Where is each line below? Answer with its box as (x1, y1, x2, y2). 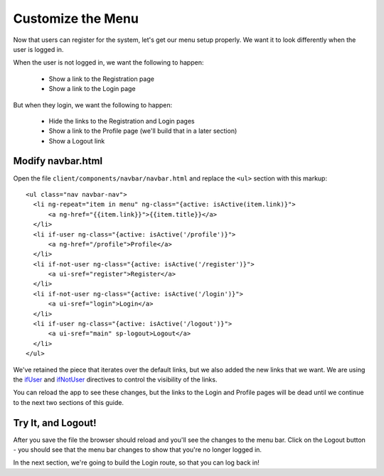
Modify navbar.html (13, 155, 103, 167)
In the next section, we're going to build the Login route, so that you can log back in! (13, 458, 260, 467)
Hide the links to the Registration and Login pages (48, 117, 195, 125)
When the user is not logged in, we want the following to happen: (13, 58, 204, 67)
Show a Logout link (48, 136, 105, 145)
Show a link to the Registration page (48, 75, 154, 83)
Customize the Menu (13, 11, 139, 26)
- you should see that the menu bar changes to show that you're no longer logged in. (13, 445, 262, 454)
